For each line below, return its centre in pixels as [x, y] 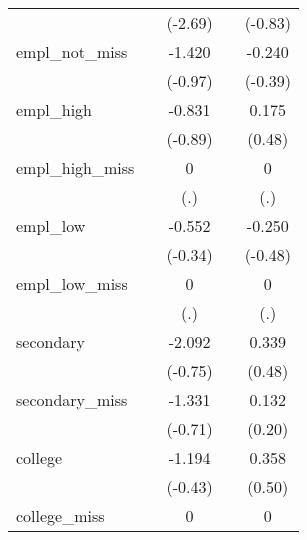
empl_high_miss [75, 167]
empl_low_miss [72, 283]
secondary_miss [72, 399]
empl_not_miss [72, 51]
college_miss [60, 515]
